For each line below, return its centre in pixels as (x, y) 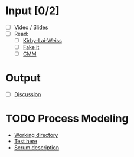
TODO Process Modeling (67, 119)
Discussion (27, 94)
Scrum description (37, 148)
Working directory (36, 135)
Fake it (31, 47)
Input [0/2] (32, 11)
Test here (26, 141)
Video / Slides (31, 27)
